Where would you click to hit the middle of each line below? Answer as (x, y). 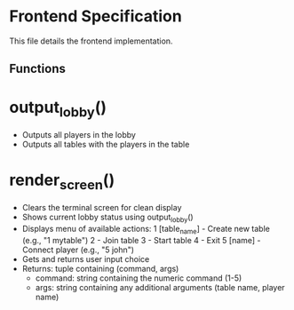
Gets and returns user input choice (86, 258)
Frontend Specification (95, 16)
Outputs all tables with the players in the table (106, 144)
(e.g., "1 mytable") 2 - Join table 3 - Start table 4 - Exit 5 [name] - (141, 240)
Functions (38, 69)
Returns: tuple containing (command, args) (100, 268)
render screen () (62, 182)
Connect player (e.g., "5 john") (78, 250)
